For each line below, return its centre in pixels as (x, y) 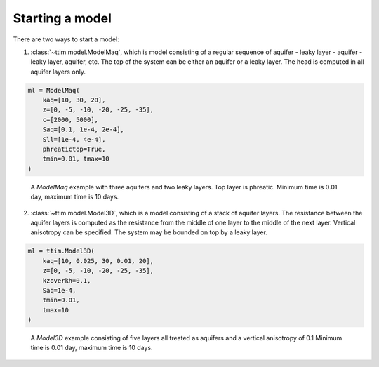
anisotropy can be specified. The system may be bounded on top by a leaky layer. (149, 232)
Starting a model (62, 18)
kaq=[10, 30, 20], (74, 100)
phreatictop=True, (74, 149)
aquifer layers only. (58, 72)
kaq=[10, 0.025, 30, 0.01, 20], (98, 261)
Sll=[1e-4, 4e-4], (74, 139)
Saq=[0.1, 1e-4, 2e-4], (83, 129)
